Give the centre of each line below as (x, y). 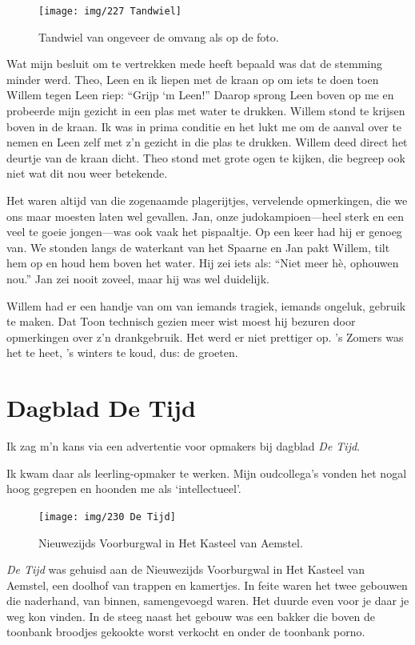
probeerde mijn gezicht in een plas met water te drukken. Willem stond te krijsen (206, 111)
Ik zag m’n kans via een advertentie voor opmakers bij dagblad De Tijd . (184, 446)
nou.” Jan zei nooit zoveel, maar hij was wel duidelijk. (138, 278)
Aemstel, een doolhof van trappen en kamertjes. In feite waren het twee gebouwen (207, 585)
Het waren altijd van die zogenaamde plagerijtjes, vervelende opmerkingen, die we (207, 200)
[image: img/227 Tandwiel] (110, 11)
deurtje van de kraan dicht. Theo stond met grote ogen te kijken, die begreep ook (206, 157)
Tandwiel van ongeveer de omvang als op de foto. (159, 36)
